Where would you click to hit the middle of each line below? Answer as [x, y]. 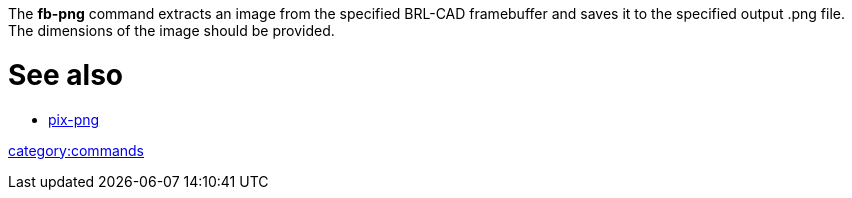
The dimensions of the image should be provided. [171, 30]
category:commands [76, 150]
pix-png [74, 119]
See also [66, 74]
